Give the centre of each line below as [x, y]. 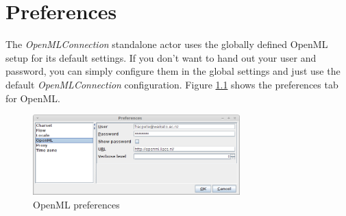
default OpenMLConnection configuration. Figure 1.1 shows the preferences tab [172, 84]
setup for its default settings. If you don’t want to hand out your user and [161, 57]
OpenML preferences [76, 204]
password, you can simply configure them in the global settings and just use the [173, 71]
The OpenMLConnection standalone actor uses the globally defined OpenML [167, 44]
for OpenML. [33, 98]
